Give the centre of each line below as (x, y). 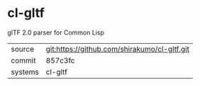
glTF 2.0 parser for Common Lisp (56, 32)
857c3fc (60, 60)
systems (25, 72)
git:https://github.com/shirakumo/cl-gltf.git (118, 49)
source (22, 49)
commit (23, 60)
